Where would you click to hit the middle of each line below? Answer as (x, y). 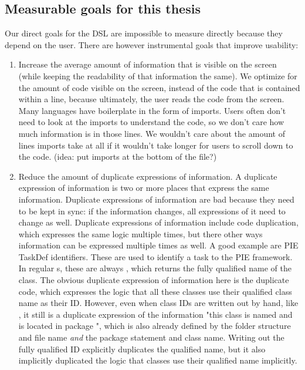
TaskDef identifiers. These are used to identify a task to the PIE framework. (155, 256)
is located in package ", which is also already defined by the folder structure (155, 326)
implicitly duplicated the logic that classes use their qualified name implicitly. (158, 360)
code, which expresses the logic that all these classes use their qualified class (155, 291)
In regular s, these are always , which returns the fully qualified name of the (155, 268)
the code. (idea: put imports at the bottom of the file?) (118, 157)
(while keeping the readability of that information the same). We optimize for (158, 75)
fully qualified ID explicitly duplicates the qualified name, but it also (142, 349)
